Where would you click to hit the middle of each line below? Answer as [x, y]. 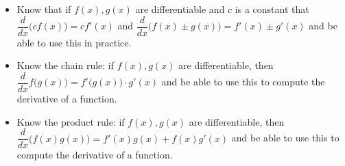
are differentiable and [180, 9]
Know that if [44, 9]
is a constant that [272, 9]
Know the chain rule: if [66, 65]
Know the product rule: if [71, 121]
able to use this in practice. [74, 42]
